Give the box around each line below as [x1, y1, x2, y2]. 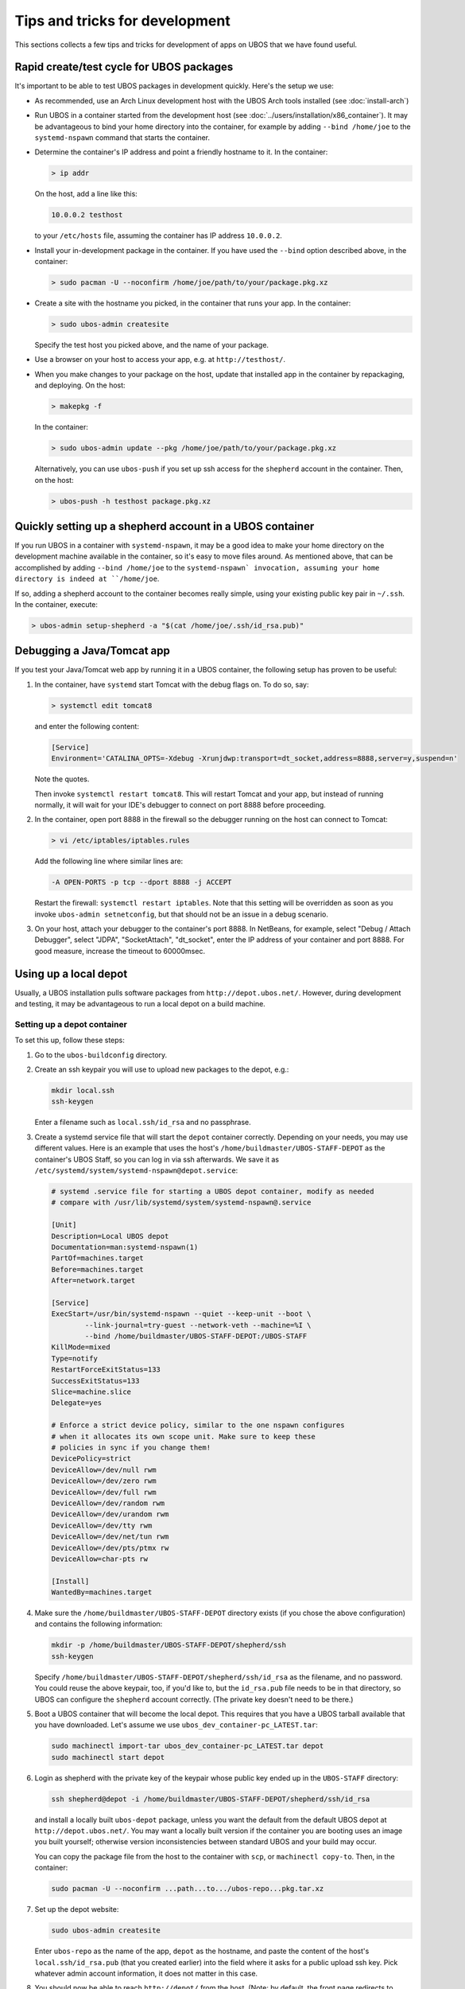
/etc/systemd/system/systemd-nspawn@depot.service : [34, 1166, 238, 1175]
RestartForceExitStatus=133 [51, 1365, 161, 1374]
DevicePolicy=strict [51, 1454, 131, 1463]
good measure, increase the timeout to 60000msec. [34, 946, 206, 956]
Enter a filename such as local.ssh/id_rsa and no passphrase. [34, 1118, 251, 1127]
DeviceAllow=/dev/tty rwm [51, 1520, 153, 1530]
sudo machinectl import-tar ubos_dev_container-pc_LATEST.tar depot [51, 1742, 324, 1750]
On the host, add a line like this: [34, 189, 138, 199]
